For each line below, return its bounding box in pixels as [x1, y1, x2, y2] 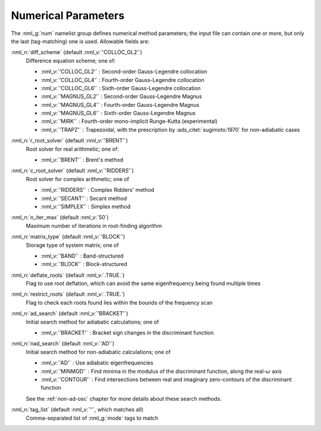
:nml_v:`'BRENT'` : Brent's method [40, 156, 124, 163]
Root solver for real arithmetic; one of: [26, 145, 119, 153]
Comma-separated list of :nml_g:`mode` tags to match [26, 414, 159, 422]
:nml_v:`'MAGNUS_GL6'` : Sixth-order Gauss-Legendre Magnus [40, 110, 196, 117]
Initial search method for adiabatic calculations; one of [26, 318, 159, 325]
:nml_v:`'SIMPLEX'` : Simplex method [40, 202, 131, 210]
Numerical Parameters [11, 9, 125, 22]
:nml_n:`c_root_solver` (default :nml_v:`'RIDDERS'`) [11, 167, 134, 175]
